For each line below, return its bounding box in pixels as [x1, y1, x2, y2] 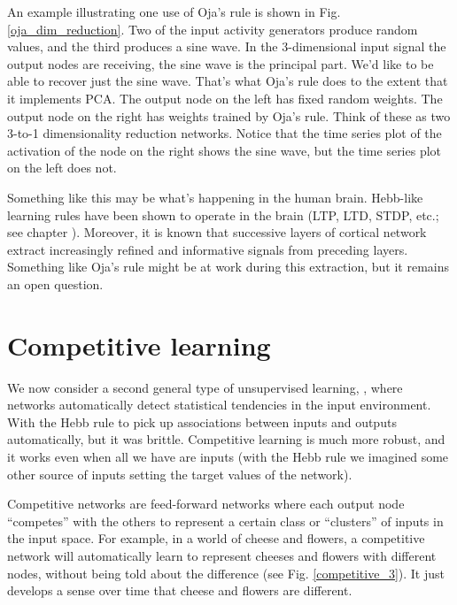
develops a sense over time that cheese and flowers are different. [7, 581, 352, 600]
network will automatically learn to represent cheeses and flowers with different [7, 546, 437, 564]
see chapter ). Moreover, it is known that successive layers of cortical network [7, 223, 427, 241]
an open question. [7, 274, 104, 293]
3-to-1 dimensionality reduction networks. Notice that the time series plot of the [7, 124, 442, 142]
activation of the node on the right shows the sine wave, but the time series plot [7, 141, 442, 159]
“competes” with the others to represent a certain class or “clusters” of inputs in [7, 511, 444, 530]
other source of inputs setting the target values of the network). [7, 464, 352, 483]
